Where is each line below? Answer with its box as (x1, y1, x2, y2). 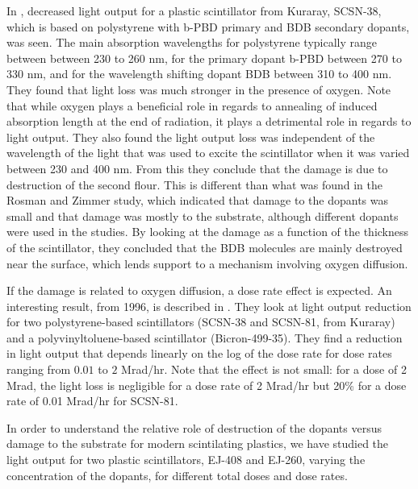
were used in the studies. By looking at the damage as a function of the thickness (6, 223, 409, 240)
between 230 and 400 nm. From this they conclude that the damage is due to (6, 160, 388, 176)
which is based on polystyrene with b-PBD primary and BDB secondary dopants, (6, 18, 410, 35)
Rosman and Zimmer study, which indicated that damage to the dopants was (6, 192, 389, 209)
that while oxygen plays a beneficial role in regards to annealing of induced (6, 97, 378, 114)
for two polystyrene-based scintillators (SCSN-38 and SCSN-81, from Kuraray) (6, 313, 395, 330)
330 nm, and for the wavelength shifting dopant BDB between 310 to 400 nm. (6, 65, 392, 82)
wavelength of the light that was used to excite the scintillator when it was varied (6, 144, 410, 161)
